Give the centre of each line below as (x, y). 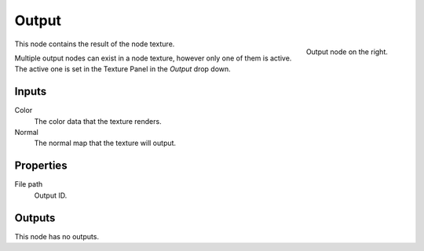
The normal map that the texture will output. (105, 143)
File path (29, 184)
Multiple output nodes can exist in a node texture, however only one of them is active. (153, 58)
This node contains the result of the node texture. (95, 44)
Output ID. (51, 195)
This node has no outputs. (57, 236)
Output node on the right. (347, 52)
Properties (41, 166)
